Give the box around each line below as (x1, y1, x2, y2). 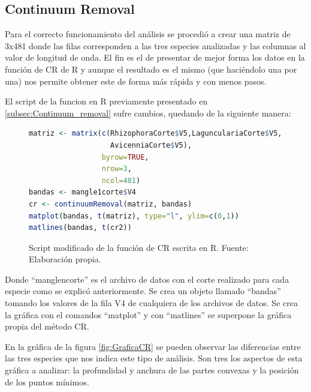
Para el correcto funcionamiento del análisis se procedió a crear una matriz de (5, 28, 291, 40)
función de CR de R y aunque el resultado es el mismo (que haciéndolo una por (5, 62, 297, 75)
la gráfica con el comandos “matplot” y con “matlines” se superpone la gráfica (5, 308, 292, 321)
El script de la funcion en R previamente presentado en (5, 95, 208, 107)
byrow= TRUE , (101, 152, 149, 161)
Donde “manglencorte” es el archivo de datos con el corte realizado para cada (5, 273, 289, 285)
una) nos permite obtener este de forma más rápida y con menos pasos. (5, 74, 267, 87)
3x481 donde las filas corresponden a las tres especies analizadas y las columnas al (5, 39, 306, 52)
